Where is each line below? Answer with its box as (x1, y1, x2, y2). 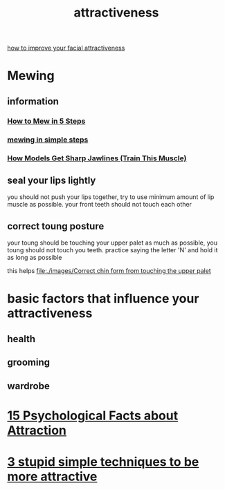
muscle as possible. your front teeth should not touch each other (7, 200, 192, 209)
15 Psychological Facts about (7, 408, 179, 423)
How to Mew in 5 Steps (7, 116, 86, 126)
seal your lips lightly (7, 174, 96, 186)
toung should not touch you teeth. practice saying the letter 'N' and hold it (7, 246, 218, 254)
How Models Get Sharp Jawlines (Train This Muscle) (7, 153, 187, 163)
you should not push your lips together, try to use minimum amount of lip (7, 193, 215, 201)
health (7, 333, 36, 345)
